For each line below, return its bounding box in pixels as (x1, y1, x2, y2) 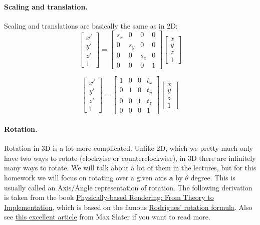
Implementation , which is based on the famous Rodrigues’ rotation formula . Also (4, 201, 252, 212)
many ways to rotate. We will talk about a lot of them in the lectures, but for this (4, 162, 256, 173)
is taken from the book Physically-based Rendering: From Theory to (4, 192, 214, 202)
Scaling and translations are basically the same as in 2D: (4, 20, 178, 31)
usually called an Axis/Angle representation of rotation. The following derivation (4, 182, 252, 192)
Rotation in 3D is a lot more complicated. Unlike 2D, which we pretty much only (4, 143, 253, 153)
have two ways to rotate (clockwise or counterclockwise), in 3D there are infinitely (4, 152, 256, 163)
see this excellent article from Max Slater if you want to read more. (4, 211, 210, 222)
